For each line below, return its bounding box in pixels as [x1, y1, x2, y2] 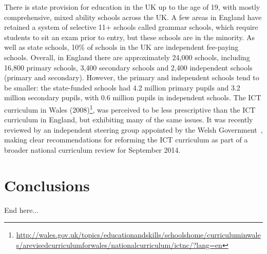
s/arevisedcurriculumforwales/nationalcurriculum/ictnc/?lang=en [16, 239, 222, 250]
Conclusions [4, 174, 90, 195]
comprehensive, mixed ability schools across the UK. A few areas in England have [4, 11, 262, 22]
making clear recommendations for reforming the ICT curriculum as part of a [4, 134, 248, 145]
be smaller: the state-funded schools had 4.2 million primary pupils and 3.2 [4, 82, 240, 93]
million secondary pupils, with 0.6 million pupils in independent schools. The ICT [4, 92, 261, 103]
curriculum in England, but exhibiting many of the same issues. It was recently [4, 114, 253, 125]
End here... [4, 204, 39, 215]
